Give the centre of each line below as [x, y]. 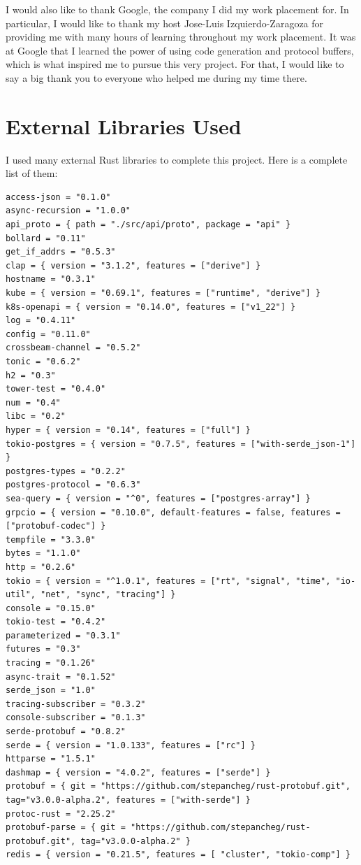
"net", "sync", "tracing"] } [108, 595]
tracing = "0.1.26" [51, 663]
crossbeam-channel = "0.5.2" [73, 348]
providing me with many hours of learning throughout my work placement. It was [181, 37]
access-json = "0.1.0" [58, 197]
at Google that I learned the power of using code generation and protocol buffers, [180, 50]
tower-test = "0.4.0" [56, 389]
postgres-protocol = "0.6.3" [73, 485]
